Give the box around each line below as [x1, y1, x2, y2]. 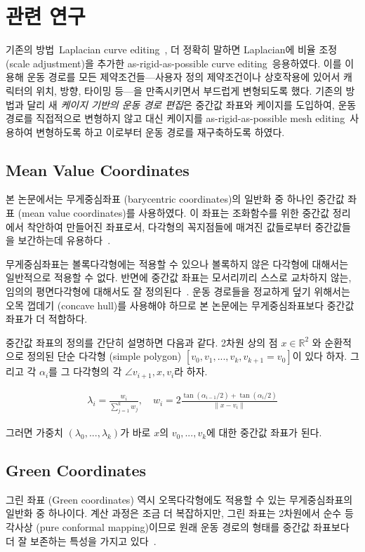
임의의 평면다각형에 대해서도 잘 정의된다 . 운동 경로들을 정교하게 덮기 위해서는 [6, 284, 350, 299]
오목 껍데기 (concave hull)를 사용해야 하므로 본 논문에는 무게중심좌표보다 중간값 [6, 297, 354, 312]
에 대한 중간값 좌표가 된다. [206, 425, 322, 440]
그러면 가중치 [6, 425, 63, 440]
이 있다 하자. [292, 349, 347, 363]
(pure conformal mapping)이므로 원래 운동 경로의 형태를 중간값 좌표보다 [36, 520, 350, 534]
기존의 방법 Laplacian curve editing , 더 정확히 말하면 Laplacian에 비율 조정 [6, 42, 338, 57]
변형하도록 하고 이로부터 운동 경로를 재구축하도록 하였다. [36, 124, 285, 139]
